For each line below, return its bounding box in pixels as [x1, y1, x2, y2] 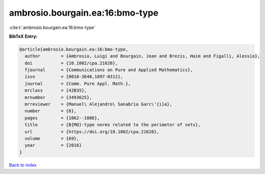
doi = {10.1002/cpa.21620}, [25, 60, 118, 66]
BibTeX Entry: [9, 33, 38, 39]
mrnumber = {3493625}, [25, 95, 92, 100]
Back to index [9, 162, 37, 168]
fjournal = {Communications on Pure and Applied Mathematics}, [25, 67, 193, 73]
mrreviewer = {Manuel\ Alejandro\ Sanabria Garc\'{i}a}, [25, 101, 172, 107]
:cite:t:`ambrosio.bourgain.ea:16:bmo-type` [9, 25, 96, 30]
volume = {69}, [25, 136, 79, 141]
